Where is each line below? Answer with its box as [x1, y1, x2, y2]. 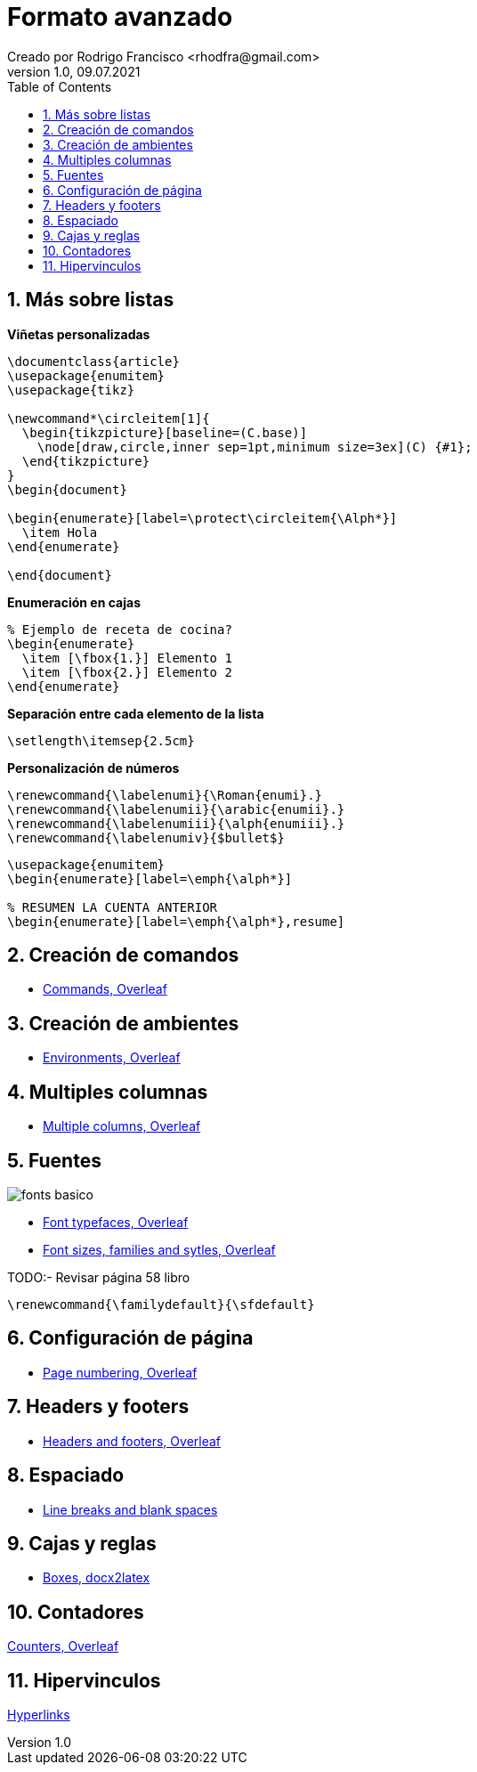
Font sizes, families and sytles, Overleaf [43, 1241, 276, 1257]
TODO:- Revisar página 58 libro [7, 1269, 190, 1285]
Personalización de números [7, 760, 180, 776]
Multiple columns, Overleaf [43, 1118, 201, 1134]
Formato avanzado [7, 2, 233, 32]
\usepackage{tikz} [7, 382, 135, 397]
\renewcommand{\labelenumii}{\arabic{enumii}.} [7, 801, 345, 817]
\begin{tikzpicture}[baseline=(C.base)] [21, 425, 308, 440]
